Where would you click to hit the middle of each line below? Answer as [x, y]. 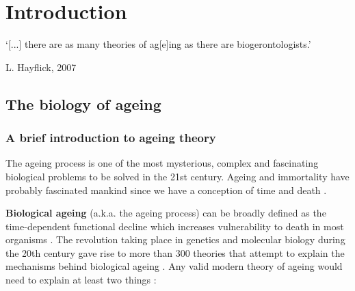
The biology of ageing [83, 103]
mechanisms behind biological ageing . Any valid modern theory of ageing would [174, 266]
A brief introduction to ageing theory [111, 138]
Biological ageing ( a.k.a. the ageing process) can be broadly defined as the [166, 213]
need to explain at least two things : [81, 280]
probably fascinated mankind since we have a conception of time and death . [166, 190]
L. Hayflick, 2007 [41, 67]
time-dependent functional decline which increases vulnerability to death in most [175, 226]
